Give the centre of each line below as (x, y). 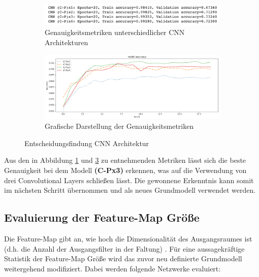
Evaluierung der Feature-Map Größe (102, 217)
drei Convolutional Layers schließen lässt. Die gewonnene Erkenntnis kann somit (129, 180)
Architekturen (67, 42)
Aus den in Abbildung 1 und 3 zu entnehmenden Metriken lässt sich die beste (125, 160)
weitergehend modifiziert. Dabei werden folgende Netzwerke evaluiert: (112, 268)
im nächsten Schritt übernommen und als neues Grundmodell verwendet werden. (130, 190)
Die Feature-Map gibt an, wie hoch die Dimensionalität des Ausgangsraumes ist (128, 238)
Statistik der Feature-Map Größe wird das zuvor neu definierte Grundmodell (123, 258)
